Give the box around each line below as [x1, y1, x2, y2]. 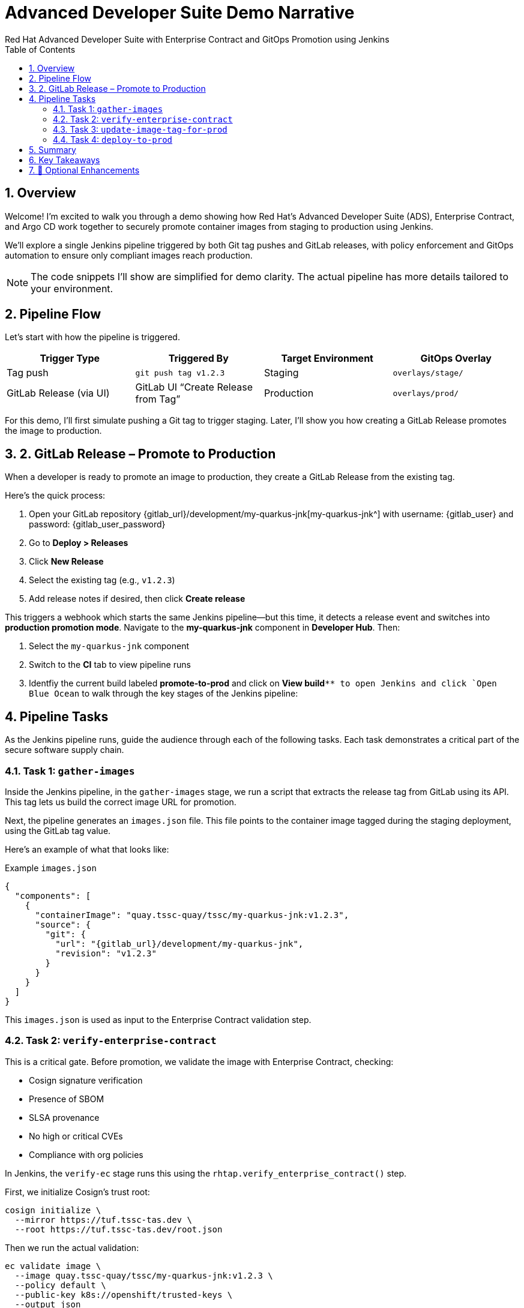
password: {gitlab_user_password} [29, 519, 166, 530]
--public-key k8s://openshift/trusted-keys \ [14, 1289, 233, 1300]
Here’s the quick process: [5, 490, 106, 501]
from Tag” [135, 393, 181, 406]
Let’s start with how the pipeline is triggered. [5, 332, 180, 343]
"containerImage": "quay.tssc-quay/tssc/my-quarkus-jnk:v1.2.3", [35, 910, 349, 920]
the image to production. [5, 425, 102, 436]
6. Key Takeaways [29, 154, 100, 165]
